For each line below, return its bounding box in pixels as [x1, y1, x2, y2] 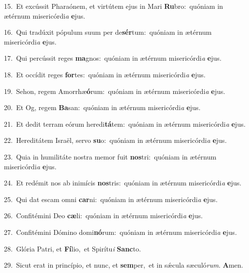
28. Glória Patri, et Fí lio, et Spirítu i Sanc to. [4, 243, 141, 253]
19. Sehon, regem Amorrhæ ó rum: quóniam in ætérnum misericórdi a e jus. [4, 86, 226, 96]
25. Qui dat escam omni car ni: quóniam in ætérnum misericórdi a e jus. [4, 194, 218, 204]
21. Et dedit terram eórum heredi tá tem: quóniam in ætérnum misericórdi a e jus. [4, 118, 246, 129]
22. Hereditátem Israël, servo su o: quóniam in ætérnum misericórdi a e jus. [4, 135, 227, 145]
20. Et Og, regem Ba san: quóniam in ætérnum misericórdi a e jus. [4, 102, 201, 113]
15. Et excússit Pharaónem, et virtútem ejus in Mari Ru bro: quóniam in [4, 1, 223, 11]
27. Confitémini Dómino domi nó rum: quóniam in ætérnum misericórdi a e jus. [4, 227, 237, 237]
